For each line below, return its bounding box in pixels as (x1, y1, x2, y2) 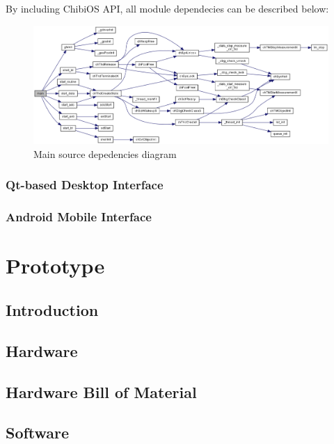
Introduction (6, 299, 99, 320)
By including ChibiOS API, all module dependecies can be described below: (6, 1, 329, 15)
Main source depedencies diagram (33, 146, 177, 161)
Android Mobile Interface (6, 208, 152, 225)
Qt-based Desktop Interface (6, 176, 164, 193)
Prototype (6, 251, 105, 280)
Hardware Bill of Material (6, 381, 197, 402)
